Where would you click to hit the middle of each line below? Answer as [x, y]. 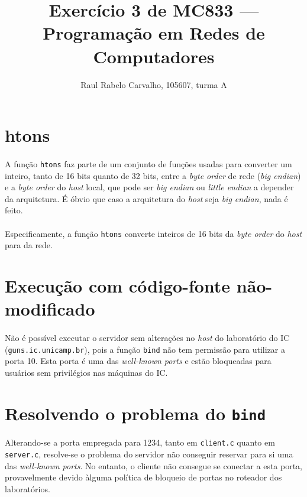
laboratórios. [28, 488]
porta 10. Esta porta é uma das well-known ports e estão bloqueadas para [138, 361]
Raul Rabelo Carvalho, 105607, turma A [154, 84]
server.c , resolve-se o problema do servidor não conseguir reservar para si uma [149, 454]
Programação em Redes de [154, 33]
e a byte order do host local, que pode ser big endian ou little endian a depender [149, 187]
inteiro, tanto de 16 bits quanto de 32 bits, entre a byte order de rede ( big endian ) [153, 175]
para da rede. [29, 245]
